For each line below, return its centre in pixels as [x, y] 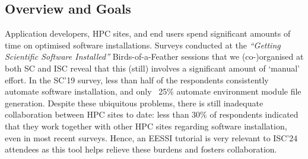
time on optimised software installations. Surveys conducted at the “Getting [143, 45]
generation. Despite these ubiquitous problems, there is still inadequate [134, 103]
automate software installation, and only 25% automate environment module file [153, 91]
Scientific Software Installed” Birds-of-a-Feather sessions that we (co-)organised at [154, 56]
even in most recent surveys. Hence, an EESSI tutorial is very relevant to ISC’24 [151, 137]
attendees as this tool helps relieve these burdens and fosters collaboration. [141, 149]
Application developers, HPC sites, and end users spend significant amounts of [148, 33]
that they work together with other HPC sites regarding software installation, [146, 126]
